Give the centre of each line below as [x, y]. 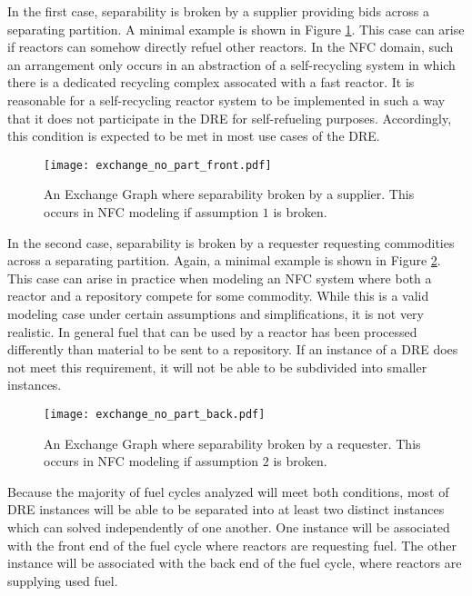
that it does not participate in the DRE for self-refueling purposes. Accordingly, [230, 118]
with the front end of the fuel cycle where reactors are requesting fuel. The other [232, 545]
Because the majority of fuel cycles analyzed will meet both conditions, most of [228, 491]
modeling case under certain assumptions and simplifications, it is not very [216, 313]
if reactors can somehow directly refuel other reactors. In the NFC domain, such [231, 47]
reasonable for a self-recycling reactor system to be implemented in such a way [226, 99]
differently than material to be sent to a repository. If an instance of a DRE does [233, 349]
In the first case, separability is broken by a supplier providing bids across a [219, 11]
